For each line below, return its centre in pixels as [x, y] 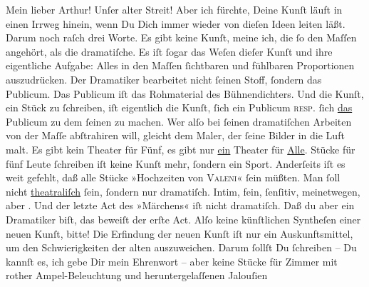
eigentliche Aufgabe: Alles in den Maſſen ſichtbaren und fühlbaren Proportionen [180, 65]
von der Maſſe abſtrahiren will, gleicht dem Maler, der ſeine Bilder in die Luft [175, 135]
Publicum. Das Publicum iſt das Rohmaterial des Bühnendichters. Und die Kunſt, [185, 93]
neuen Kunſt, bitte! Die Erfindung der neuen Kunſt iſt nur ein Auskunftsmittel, [180, 233]
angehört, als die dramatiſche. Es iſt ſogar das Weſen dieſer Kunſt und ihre [169, 51]
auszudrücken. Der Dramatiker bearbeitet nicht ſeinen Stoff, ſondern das [164, 79]
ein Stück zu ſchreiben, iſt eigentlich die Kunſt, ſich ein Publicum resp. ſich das [179, 107]
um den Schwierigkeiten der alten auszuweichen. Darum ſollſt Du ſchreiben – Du [181, 247]
